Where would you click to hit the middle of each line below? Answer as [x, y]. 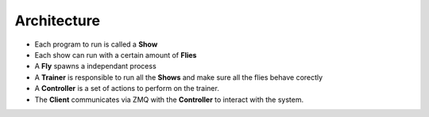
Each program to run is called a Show [96, 44]
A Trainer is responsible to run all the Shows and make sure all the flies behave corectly [179, 77]
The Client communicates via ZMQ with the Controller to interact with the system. [169, 100]
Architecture [58, 21]
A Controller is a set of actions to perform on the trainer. [127, 89]
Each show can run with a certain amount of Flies [116, 55]
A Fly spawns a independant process [95, 66]
